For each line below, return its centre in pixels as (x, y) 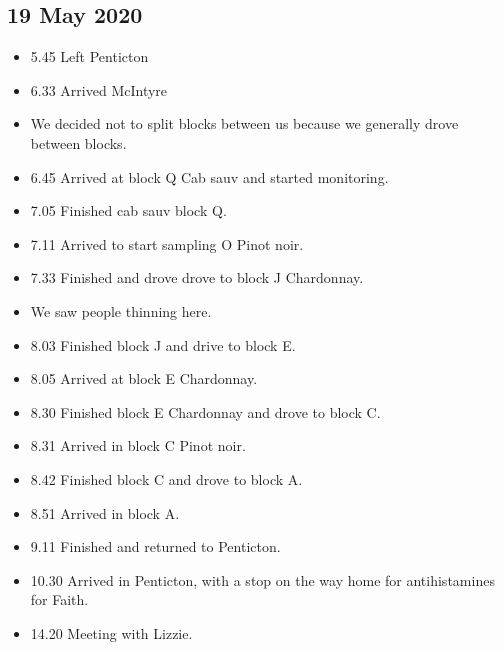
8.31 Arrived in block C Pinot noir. (138, 445)
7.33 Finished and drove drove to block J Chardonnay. (197, 277)
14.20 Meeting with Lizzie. (111, 632)
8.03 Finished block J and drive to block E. (163, 344)
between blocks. (78, 142)
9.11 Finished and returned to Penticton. (155, 546)
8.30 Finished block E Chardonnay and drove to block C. (205, 411)
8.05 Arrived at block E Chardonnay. (144, 378)
